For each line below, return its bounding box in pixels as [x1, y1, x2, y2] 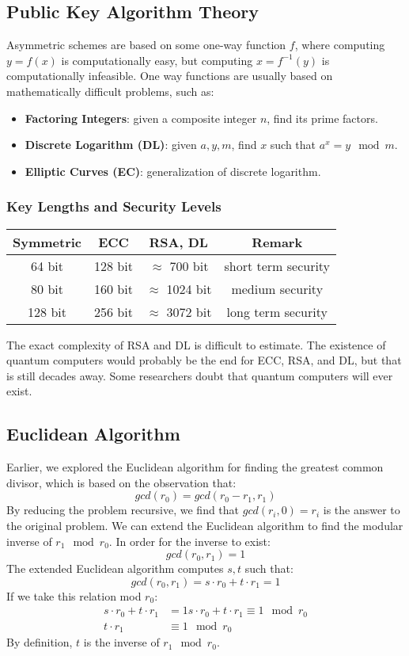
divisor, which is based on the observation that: [6, 474, 237, 490]
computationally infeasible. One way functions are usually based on [6, 67, 333, 84]
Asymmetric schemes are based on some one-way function [6, 36, 286, 53]
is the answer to [323, 502, 400, 518]
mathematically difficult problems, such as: [6, 82, 214, 99]
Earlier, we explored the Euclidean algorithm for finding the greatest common [6, 459, 384, 475]
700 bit [169, 256, 209, 275]
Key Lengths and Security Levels [6, 196, 222, 216]
